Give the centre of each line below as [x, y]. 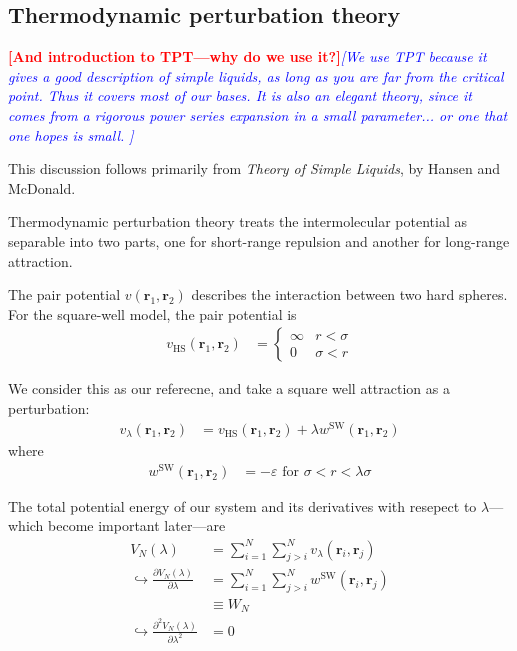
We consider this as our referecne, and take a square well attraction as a [229, 388]
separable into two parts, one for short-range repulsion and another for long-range [259, 240]
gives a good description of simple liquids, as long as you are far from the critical [256, 75]
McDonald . [42, 187]
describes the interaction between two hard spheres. [349, 294]
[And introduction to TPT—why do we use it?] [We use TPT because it [247, 56]
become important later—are [137, 525]
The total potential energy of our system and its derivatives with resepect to [242, 505]
